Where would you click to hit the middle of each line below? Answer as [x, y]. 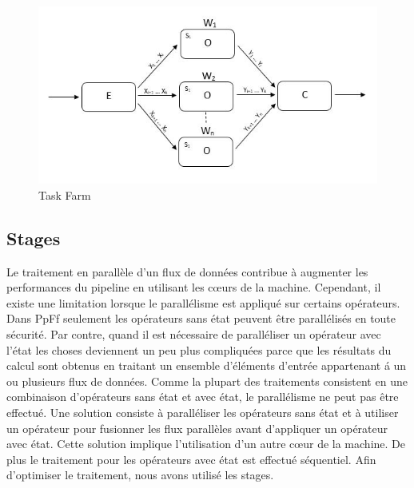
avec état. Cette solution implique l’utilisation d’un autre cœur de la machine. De [206, 444]
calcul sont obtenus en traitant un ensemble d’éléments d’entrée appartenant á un [207, 365]
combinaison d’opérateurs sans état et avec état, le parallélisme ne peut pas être [203, 397]
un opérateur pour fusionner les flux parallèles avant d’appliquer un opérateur [197, 428]
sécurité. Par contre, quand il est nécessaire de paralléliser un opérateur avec [194, 334]
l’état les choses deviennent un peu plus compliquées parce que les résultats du [199, 349]
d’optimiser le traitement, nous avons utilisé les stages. [140, 475]
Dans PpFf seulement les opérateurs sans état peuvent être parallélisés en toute [201, 318]
